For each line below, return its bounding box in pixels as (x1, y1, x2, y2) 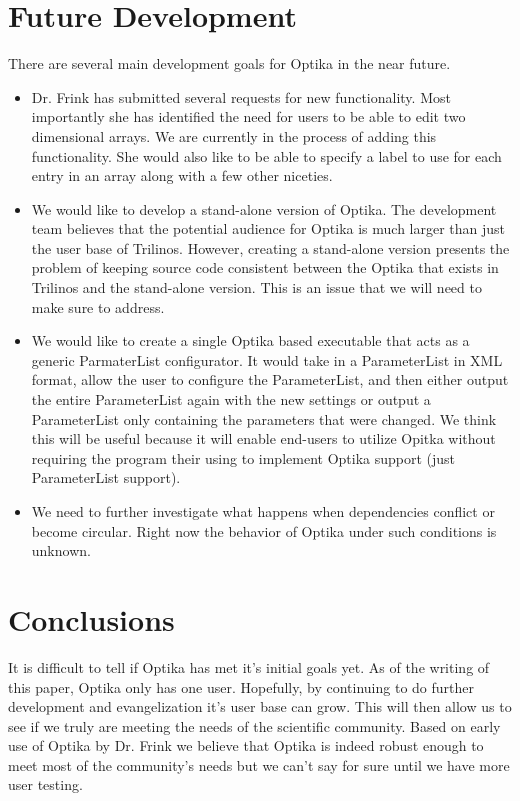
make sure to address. (31, 296, 165, 317)
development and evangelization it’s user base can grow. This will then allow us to (8, 696, 512, 717)
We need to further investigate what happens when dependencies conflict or (31, 501, 495, 521)
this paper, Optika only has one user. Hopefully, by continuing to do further (8, 676, 474, 697)
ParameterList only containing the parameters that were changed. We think (31, 408, 497, 429)
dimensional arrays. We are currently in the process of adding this (31, 125, 437, 146)
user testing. (8, 774, 83, 795)
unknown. (31, 540, 91, 561)
